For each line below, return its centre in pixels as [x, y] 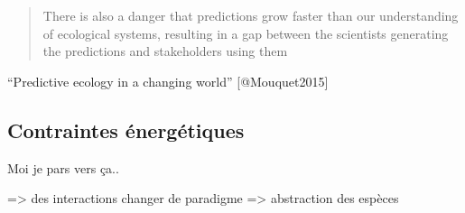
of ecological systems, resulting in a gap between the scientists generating [246, 33]
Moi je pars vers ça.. [63, 167]
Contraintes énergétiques [126, 130]
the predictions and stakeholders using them [165, 51]
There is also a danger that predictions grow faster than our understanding [251, 15]
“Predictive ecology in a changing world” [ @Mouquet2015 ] [168, 81]
